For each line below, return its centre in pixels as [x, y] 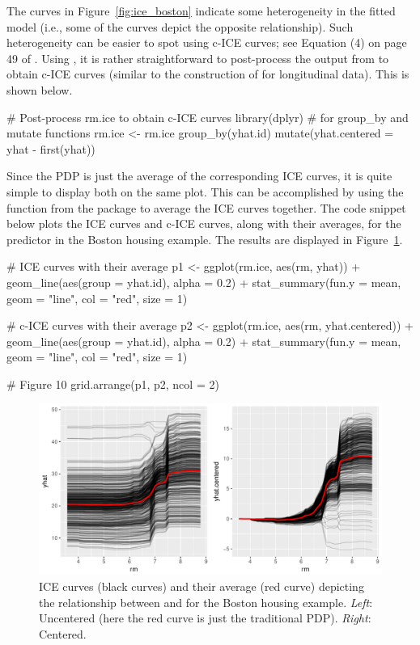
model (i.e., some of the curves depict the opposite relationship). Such [180, 26]
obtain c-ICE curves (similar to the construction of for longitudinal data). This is [208, 74]
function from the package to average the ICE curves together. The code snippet [206, 207]
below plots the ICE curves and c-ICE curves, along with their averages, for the [204, 223]
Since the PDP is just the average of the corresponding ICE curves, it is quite [199, 176]
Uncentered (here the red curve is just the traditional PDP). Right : [205, 618]
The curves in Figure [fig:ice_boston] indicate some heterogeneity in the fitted [201, 11]
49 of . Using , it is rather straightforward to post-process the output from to [198, 58]
